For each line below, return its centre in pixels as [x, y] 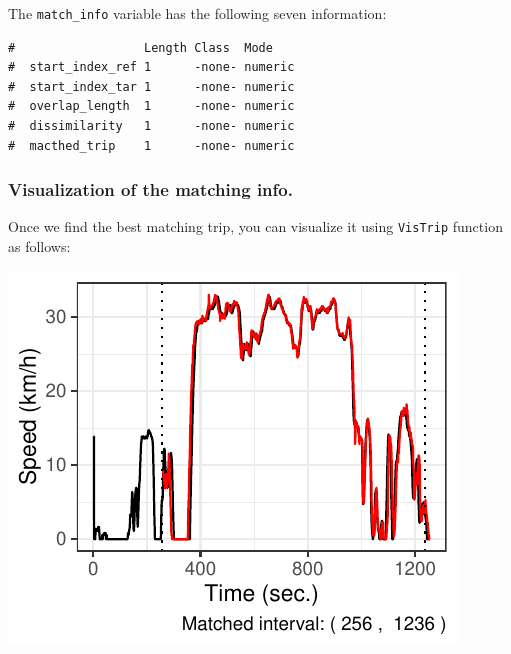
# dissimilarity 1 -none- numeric [151, 126]
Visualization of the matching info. [150, 189]
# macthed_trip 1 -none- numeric [151, 145]
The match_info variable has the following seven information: [197, 13]
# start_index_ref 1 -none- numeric [151, 67]
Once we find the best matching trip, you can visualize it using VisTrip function [255, 226]
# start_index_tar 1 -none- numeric [151, 86]
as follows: [39, 246]
